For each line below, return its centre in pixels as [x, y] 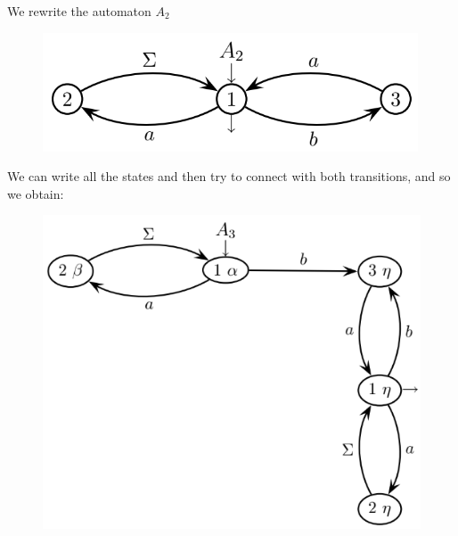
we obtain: [36, 193]
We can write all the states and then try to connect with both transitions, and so [229, 176]
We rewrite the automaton [79, 11]
